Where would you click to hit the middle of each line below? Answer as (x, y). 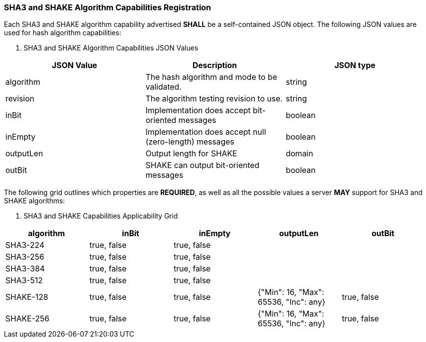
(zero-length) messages (190, 142)
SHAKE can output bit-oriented (202, 165)
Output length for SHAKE (191, 154)
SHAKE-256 (27, 319)
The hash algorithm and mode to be (211, 77)
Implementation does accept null (206, 132)
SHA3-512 (24, 281)
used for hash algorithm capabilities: (63, 33)
